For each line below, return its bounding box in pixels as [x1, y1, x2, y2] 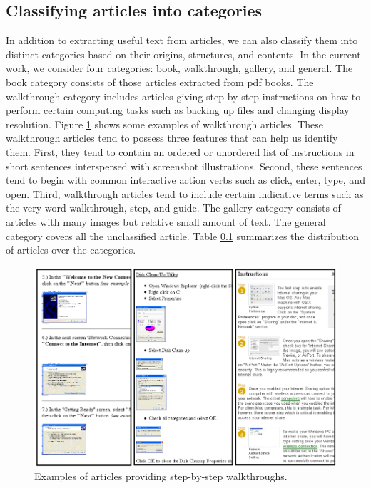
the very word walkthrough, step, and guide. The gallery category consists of [6, 200, 341, 215]
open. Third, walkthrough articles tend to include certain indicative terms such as [6, 186, 364, 201]
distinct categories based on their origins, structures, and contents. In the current [6, 46, 361, 61]
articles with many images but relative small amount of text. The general [6, 214, 326, 229]
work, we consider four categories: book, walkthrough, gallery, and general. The [6, 61, 353, 76]
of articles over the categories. [6, 242, 136, 257]
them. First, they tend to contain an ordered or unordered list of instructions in [6, 144, 355, 159]
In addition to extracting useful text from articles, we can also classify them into [6, 33, 358, 48]
